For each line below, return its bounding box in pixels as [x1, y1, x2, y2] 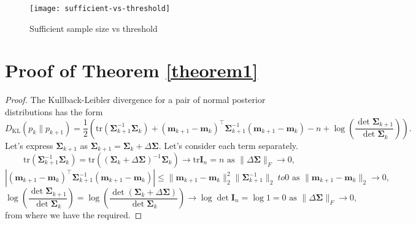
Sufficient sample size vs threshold [29, 21, 158, 34]
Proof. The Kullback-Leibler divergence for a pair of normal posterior [5, 93, 266, 106]
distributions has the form [5, 105, 103, 118]
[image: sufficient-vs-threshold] [29, 4, 171, 13]
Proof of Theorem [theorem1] [5, 58, 258, 83]
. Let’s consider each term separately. [158, 139, 298, 151]
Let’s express [5, 139, 53, 151]
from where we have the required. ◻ [5, 208, 142, 221]
